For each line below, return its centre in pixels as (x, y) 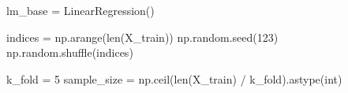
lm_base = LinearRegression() (80, 10)
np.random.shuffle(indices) (70, 52)
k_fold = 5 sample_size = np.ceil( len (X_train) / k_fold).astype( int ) (174, 78)
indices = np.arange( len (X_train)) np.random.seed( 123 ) (142, 37)
